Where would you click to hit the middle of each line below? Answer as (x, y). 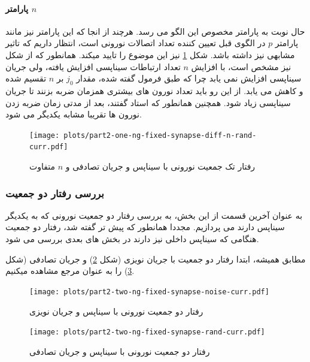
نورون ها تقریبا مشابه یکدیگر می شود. (74, 114)
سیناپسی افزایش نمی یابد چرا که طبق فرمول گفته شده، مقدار (189, 78)
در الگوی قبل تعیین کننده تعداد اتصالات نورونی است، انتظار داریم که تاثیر (136, 43)
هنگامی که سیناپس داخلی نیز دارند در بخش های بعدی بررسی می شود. (132, 239)
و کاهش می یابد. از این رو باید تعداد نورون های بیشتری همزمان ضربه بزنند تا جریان (154, 90)
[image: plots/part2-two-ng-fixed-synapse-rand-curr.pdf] (147, 332)
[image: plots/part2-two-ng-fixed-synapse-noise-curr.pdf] (149, 292)
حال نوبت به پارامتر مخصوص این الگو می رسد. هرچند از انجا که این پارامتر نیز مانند (155, 31)
